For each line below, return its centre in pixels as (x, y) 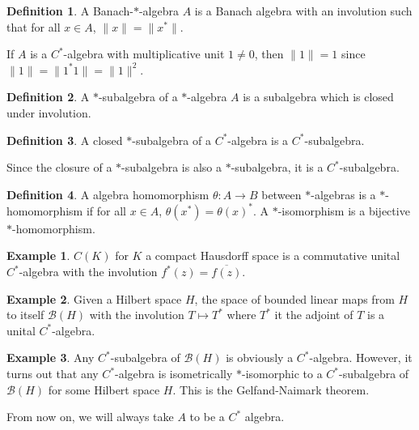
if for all (106, 210)
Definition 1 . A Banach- (70, 11)
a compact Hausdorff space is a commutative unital (273, 255)
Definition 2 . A (48, 97)
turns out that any (53, 373)
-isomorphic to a (282, 373)
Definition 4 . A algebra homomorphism (108, 194)
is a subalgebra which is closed (318, 97)
